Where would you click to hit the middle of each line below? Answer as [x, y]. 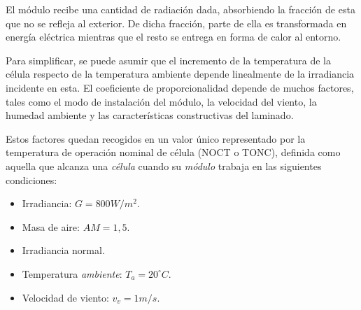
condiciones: [31, 179]
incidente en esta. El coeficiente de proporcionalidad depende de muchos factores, [180, 87]
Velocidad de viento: [65, 297]
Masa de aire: [51, 226]
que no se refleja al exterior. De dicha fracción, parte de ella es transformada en [176, 23]
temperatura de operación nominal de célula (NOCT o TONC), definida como [173, 152]
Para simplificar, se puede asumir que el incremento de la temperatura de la [168, 60]
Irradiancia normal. [63, 250]
